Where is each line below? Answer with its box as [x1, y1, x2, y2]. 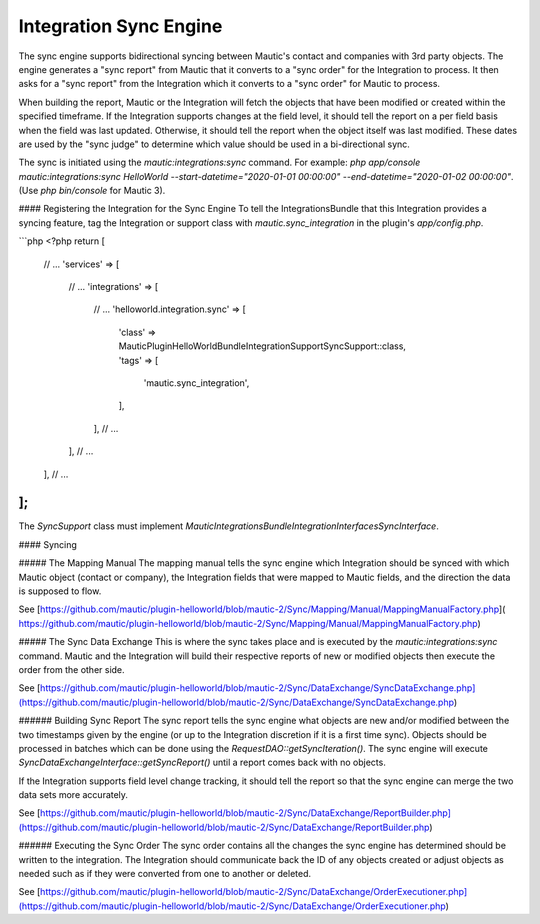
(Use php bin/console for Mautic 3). [18, 185, 166, 197]
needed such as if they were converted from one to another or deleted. [18, 868, 312, 880]
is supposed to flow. [18, 585, 102, 597]
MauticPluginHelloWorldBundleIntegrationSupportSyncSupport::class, [118, 340, 407, 352]
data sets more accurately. [18, 789, 129, 801]
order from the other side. [18, 663, 125, 675]
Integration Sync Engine [18, 15, 223, 37]
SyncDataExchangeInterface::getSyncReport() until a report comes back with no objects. [18, 756, 387, 769]
